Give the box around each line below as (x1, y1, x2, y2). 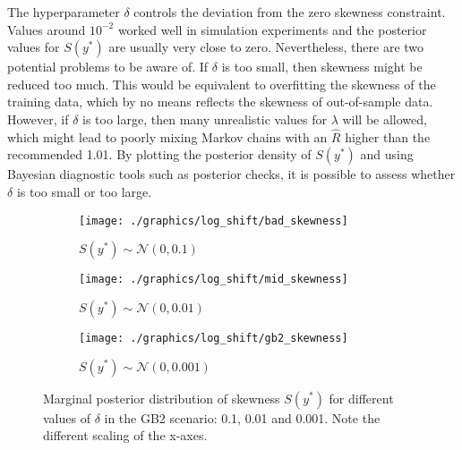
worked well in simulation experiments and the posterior (117, 20, 427, 38)
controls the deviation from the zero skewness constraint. (133, 3, 446, 21)
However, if (7, 109, 69, 128)
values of (43, 408, 90, 427)
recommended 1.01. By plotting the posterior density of (7, 145, 312, 164)
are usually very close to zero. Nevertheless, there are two (108, 38, 424, 56)
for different (329, 388, 394, 407)
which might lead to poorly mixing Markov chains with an (7, 127, 328, 146)
